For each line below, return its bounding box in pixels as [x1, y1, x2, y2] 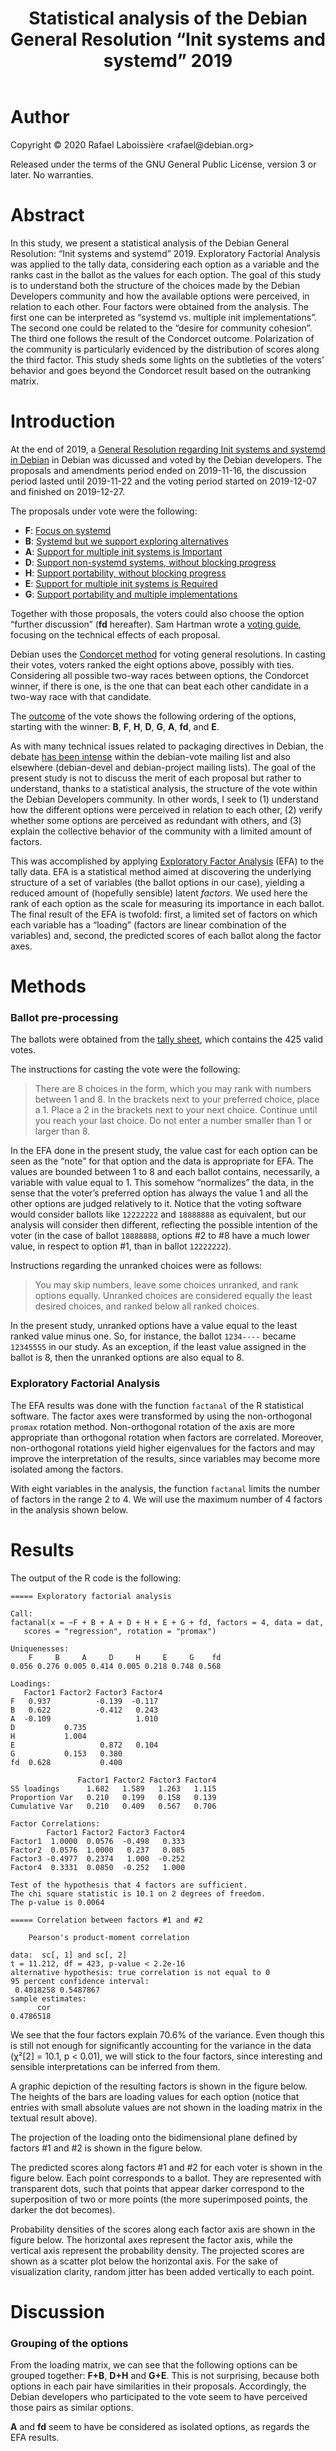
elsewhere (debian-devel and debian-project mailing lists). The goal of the [10, 761, 317, 773]
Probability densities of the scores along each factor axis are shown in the [10, 2223, 316, 2235]
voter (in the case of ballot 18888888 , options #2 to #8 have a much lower [10, 1230, 310, 1242]
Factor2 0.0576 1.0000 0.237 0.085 [10, 1845, 186, 1855]
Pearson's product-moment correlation [28, 1932, 190, 1942]
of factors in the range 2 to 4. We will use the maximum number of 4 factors [10, 1493, 323, 1505]
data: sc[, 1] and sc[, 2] [10, 1950, 128, 1960]
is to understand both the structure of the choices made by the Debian [10, 279, 301, 291]
